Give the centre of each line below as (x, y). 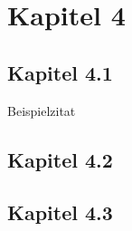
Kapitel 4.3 (60, 212)
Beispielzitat (42, 110)
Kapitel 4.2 (60, 159)
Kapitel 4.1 (60, 72)
